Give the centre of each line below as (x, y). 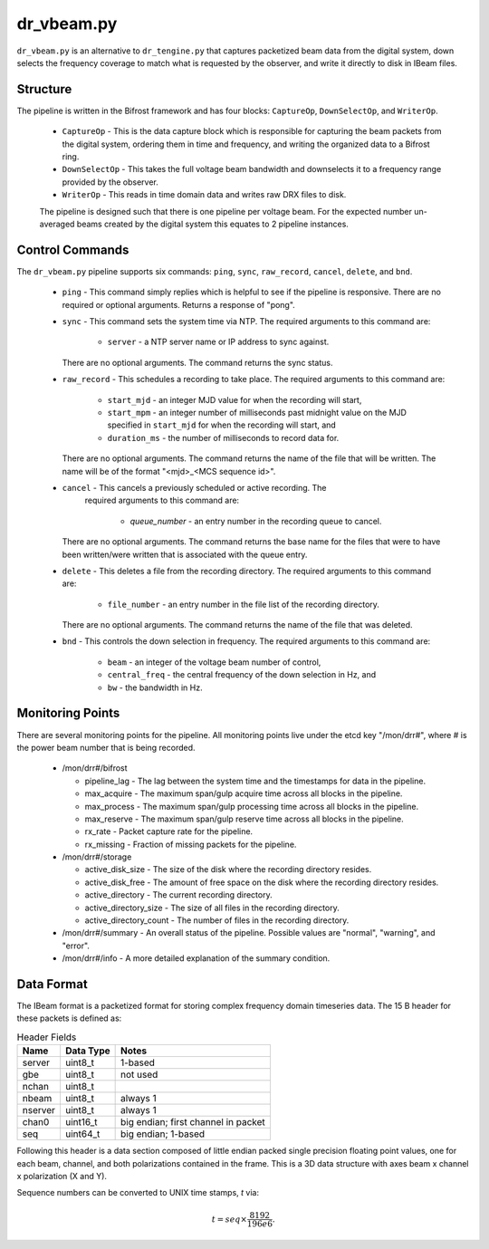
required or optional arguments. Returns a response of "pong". (179, 304)
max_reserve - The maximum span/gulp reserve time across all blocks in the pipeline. (244, 819)
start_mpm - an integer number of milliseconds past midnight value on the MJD (257, 413)
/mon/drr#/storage (97, 857)
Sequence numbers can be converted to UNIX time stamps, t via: (138, 1193)
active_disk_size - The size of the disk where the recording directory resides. (228, 869)
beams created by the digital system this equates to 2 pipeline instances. (212, 224)
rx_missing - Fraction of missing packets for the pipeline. (191, 844)
